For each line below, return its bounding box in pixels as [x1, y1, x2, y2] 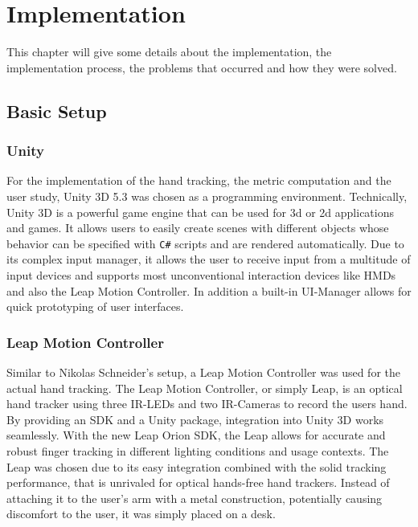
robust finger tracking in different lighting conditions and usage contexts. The [6, 442, 389, 459]
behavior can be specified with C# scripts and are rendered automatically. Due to [6, 235, 404, 251]
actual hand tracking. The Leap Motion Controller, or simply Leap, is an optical [6, 379, 403, 396]
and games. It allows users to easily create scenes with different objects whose [6, 219, 389, 236]
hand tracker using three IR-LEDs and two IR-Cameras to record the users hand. [6, 395, 408, 412]
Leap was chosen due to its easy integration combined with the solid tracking [6, 458, 387, 475]
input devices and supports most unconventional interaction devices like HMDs [6, 266, 396, 283]
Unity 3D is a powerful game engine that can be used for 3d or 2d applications [6, 203, 394, 220]
